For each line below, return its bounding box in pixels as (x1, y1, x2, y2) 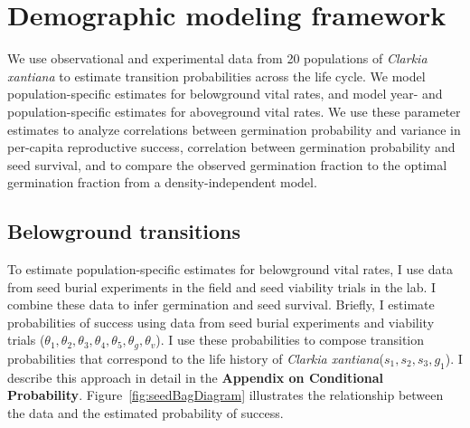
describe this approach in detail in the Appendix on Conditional (7, 367, 383, 386)
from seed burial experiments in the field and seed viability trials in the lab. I (7, 277, 437, 296)
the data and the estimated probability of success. (7, 403, 284, 422)
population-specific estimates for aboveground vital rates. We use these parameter (7, 101, 461, 120)
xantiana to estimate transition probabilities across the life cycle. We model (7, 66, 426, 85)
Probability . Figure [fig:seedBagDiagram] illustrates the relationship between (7, 385, 444, 404)
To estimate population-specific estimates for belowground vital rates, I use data (7, 260, 453, 279)
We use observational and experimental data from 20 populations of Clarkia (7, 49, 428, 68)
